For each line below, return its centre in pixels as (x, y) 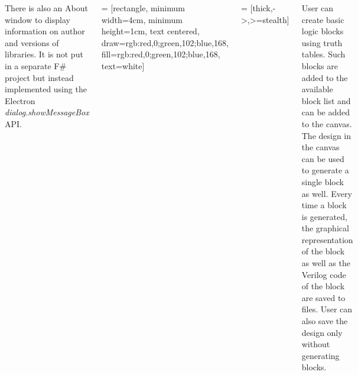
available (317, 89)
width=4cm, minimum (142, 19)
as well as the (326, 263)
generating (320, 355)
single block (323, 181)
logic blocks (323, 31)
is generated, (324, 216)
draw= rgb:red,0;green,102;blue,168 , (165, 42)
